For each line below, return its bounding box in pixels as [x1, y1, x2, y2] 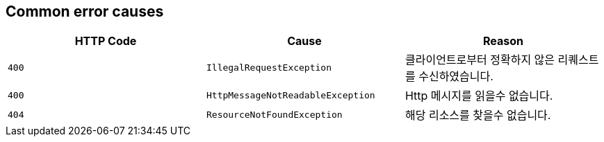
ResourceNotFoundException [206, 109, 343, 120]
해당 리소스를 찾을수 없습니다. [405, 108, 551, 123]
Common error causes [6, 3, 164, 20]
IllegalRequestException [206, 62, 332, 73]
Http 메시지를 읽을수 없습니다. [405, 89, 553, 103]
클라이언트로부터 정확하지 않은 [405, 53, 555, 67]
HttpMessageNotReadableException [206, 89, 375, 100]
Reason [482, 34, 523, 48]
